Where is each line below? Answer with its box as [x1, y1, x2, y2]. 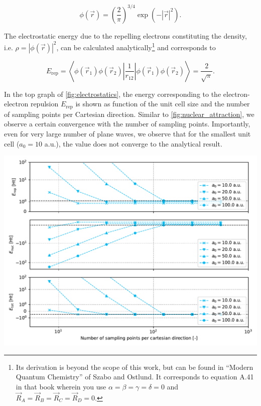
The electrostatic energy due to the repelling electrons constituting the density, [4, 30, 247, 41]
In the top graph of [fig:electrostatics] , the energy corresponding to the [4, 88, 221, 99]
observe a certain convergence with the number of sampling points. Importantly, [4, 118, 250, 129]
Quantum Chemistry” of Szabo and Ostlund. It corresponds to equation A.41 [16, 371, 254, 382]
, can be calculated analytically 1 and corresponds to [56, 41, 216, 52]
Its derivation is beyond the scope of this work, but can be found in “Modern [16, 361, 253, 372]
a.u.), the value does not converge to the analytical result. [44, 138, 222, 149]
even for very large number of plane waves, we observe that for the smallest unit [4, 128, 251, 139]
